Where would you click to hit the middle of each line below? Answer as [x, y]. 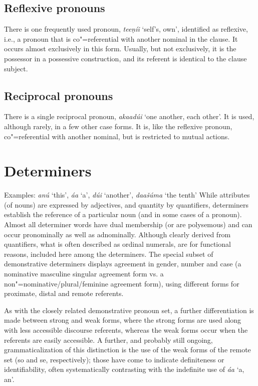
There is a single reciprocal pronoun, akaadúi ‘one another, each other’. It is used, [129, 116]
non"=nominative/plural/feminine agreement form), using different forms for [122, 283]
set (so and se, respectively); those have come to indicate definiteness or [114, 359]
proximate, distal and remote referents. [64, 293]
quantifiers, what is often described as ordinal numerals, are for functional [117, 244]
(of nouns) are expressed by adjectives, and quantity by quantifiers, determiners [126, 204]
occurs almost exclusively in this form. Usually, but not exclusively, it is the [120, 49]
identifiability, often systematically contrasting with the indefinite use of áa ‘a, [124, 369]
